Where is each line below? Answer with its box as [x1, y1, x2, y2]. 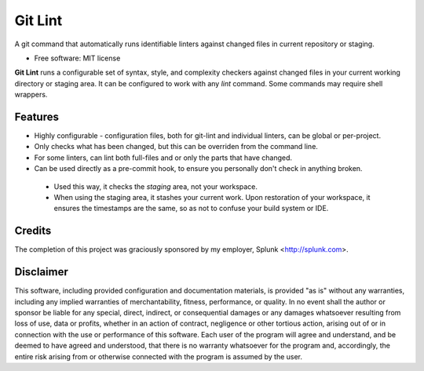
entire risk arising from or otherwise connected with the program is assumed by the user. [14, 351, 302, 361]
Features [14, 110, 59, 123]
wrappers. [14, 90, 48, 100]
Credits [14, 224, 52, 238]
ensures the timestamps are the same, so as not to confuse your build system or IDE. [53, 204, 329, 213]
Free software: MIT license [34, 53, 121, 63]
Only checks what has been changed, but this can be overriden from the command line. [34, 142, 318, 151]
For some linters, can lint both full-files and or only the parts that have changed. [34, 153, 293, 162]
